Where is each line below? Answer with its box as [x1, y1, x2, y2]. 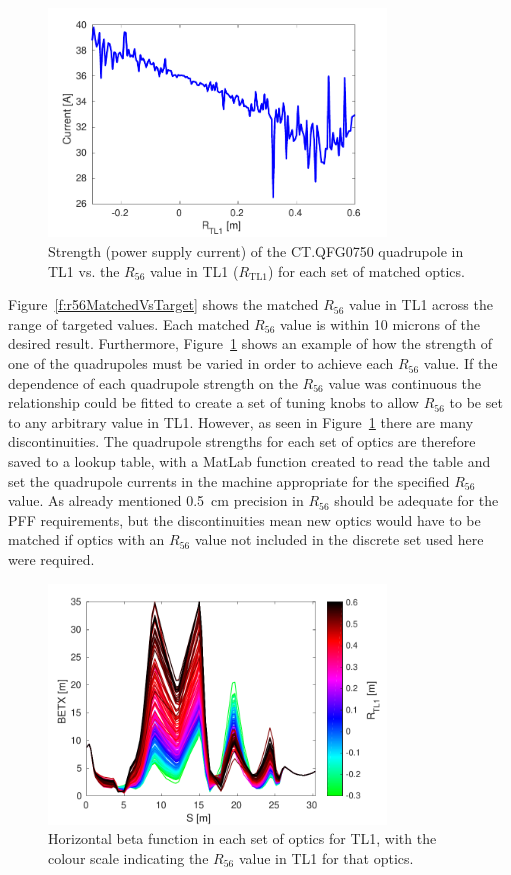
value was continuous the [328, 372, 482, 393]
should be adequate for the [334, 490, 499, 511]
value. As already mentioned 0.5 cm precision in [8, 490, 304, 511]
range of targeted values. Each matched [8, 313, 250, 334]
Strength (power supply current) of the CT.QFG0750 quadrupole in [48, 241, 464, 262]
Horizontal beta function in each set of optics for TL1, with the [48, 828, 437, 849]
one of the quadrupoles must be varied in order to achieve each [8, 353, 394, 374]
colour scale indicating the [48, 847, 209, 868]
